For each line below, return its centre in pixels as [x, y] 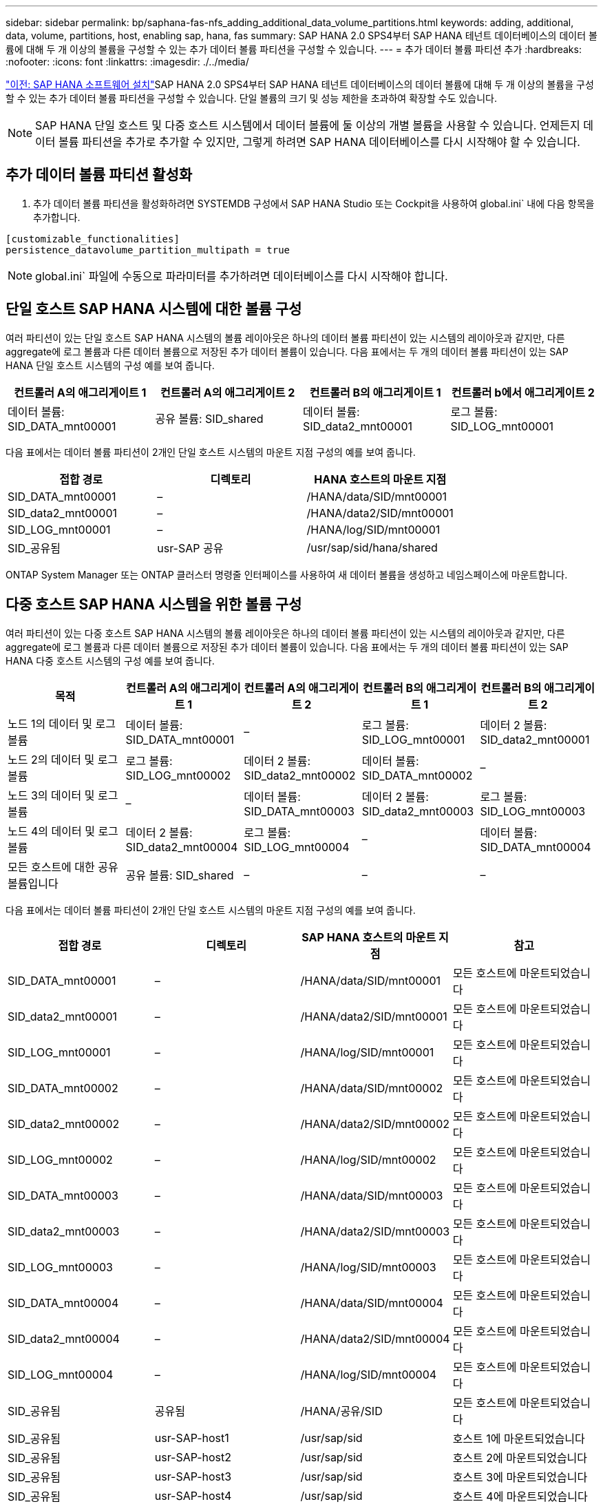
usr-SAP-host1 [192, 1438]
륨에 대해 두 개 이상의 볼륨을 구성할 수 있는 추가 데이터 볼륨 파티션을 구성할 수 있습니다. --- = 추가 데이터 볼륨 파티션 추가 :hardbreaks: [294, 49]
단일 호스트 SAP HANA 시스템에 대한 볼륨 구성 [154, 309]
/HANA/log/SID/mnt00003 [368, 1267]
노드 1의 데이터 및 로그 [62, 723]
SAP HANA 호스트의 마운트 [369, 937]
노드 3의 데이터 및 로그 [63, 795]
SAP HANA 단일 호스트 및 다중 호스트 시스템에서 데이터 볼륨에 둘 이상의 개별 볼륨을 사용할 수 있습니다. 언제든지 [308, 125]
